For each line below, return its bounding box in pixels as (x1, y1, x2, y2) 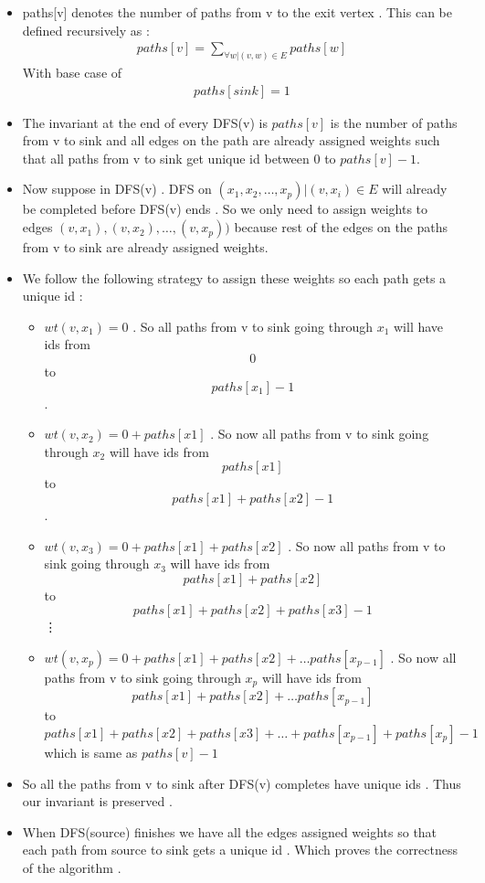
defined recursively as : (22, 20, 150, 39)
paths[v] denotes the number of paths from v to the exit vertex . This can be (22, 3, 452, 21)
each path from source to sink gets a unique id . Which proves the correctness (22, 840, 459, 859)
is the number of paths (330, 112, 458, 132)
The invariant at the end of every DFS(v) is (22, 112, 268, 132)
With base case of (22, 63, 122, 82)
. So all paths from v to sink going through (132, 316, 373, 335)
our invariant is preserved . (22, 792, 173, 811)
